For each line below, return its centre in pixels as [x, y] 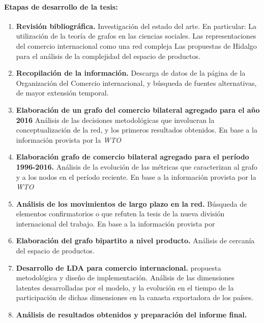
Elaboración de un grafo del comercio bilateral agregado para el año [138, 109]
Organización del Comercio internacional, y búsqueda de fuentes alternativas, [136, 83]
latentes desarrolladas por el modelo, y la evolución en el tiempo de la [125, 287]
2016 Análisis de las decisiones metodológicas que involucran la [115, 120]
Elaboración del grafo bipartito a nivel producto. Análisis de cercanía [135, 240]
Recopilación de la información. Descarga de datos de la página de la [131, 73]
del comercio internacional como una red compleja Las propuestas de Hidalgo [136, 45]
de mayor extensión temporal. [62, 93]
